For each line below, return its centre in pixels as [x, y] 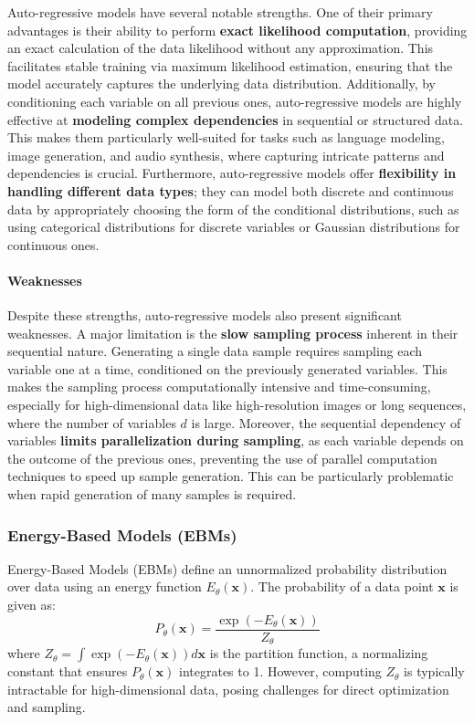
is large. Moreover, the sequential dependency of [326, 422]
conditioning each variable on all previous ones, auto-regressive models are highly [235, 101]
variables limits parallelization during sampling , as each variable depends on [236, 440]
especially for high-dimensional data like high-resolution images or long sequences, [237, 405]
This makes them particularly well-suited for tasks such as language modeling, [226, 137]
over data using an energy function [105, 586]
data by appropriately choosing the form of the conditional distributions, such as [233, 209]
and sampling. [47, 707]
